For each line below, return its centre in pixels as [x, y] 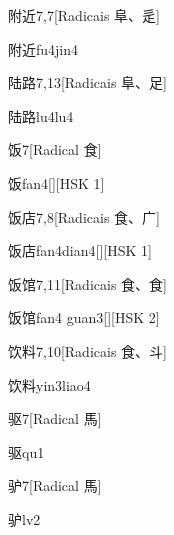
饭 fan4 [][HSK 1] [56, 182]
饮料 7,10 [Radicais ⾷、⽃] [87, 350]
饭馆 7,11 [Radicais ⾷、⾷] [87, 283]
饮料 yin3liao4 [49, 384]
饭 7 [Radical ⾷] [55, 149]
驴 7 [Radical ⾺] [55, 485]
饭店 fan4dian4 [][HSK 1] [80, 250]
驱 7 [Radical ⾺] [55, 418]
